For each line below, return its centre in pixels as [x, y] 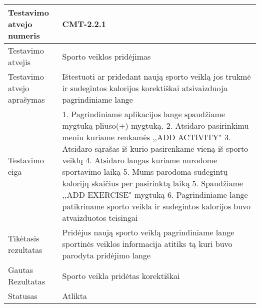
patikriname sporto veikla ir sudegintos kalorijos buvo [156, 206]
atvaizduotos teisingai [100, 218]
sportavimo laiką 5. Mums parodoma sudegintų [145, 172]
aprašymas [26, 99]
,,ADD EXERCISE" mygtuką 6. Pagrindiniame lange [155, 195]
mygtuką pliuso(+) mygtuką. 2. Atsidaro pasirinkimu [155, 125]
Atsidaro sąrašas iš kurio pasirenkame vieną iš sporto [155, 148]
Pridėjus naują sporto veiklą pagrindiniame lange [148, 232]
